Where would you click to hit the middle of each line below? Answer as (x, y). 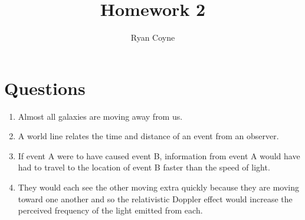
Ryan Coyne (153, 37)
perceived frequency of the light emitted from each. (110, 210)
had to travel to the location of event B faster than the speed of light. (144, 167)
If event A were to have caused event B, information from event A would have (159, 155)
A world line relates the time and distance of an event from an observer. (148, 136)
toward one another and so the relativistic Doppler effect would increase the (155, 198)
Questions (45, 88)
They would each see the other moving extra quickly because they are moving (159, 187)
